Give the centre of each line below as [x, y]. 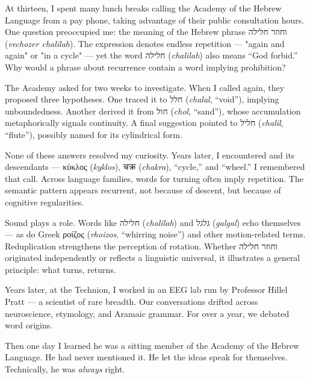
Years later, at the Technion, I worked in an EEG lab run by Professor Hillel [146, 290]
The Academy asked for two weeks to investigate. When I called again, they [145, 87]
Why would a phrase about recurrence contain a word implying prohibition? [145, 67]
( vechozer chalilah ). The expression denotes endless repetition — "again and [145, 43]
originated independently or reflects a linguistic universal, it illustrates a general [153, 258]
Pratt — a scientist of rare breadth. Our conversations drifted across [132, 302]
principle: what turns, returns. [60, 269]
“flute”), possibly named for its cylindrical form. [94, 134]
